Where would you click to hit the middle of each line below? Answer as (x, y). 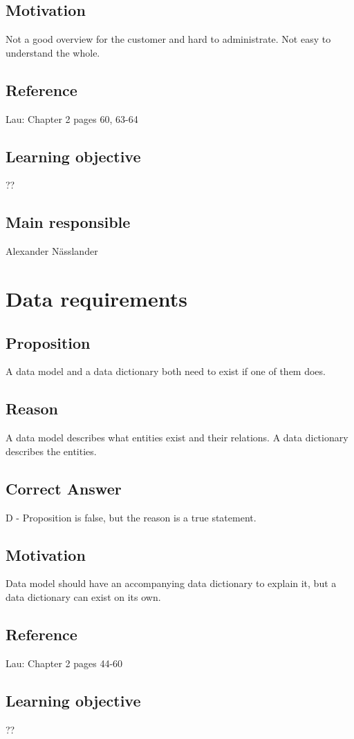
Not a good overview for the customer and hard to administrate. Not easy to (168, 39)
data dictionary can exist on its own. (83, 596)
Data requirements (96, 298)
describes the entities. (51, 451)
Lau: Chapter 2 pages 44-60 (64, 663)
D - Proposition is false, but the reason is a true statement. (131, 517)
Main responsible (68, 222)
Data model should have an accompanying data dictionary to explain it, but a (171, 583)
